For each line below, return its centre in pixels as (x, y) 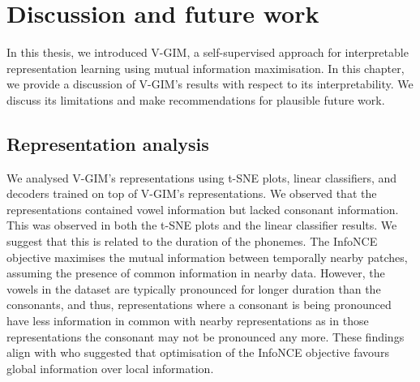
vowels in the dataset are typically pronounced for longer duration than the (194, 288)
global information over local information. (110, 368)
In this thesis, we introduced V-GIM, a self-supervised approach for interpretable (208, 52)
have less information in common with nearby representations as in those (188, 321)
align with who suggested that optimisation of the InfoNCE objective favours (198, 352)
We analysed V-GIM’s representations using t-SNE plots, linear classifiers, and (202, 177)
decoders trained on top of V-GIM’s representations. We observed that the (192, 193)
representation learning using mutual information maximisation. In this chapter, (206, 68)
